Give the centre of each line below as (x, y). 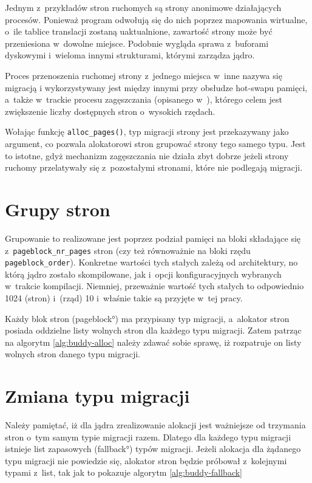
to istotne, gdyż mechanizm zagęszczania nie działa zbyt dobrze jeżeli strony (147, 155)
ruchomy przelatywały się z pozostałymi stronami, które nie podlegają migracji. (154, 167)
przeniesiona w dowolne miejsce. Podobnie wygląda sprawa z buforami (137, 43)
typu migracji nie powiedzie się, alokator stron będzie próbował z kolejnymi (146, 460)
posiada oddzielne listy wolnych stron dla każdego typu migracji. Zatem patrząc (153, 330)
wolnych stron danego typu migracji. (73, 354)
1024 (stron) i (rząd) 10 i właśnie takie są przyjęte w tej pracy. (124, 298)
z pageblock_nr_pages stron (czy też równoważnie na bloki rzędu (128, 250)
